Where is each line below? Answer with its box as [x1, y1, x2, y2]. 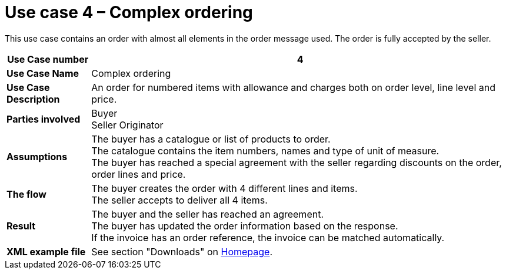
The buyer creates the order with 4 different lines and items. [91, 182, 358, 194]
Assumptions [6, 150, 68, 163]
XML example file [6, 245, 86, 258]
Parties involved [6, 113, 81, 125]
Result [6, 219, 36, 232]
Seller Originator [91, 119, 164, 131]
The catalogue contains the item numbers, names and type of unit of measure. [91, 144, 440, 157]
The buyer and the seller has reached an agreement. [91, 208, 324, 220]
